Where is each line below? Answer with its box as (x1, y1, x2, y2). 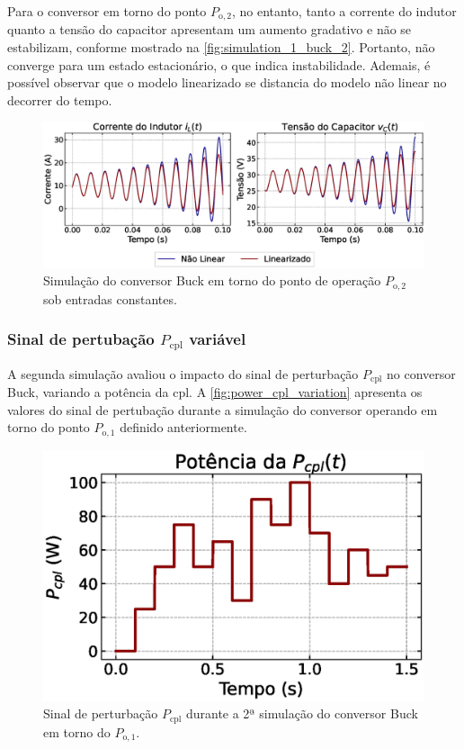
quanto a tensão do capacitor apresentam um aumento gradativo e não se (7, 20, 412, 39)
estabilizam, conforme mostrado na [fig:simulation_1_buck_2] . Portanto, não (7, 38, 435, 57)
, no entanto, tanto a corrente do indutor (231, 2, 457, 20)
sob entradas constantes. (43, 289, 177, 308)
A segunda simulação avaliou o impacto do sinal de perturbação (7, 364, 359, 383)
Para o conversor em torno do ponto (7, 2, 207, 20)
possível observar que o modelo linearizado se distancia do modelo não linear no (7, 73, 447, 92)
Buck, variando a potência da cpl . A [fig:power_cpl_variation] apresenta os (7, 383, 423, 402)
